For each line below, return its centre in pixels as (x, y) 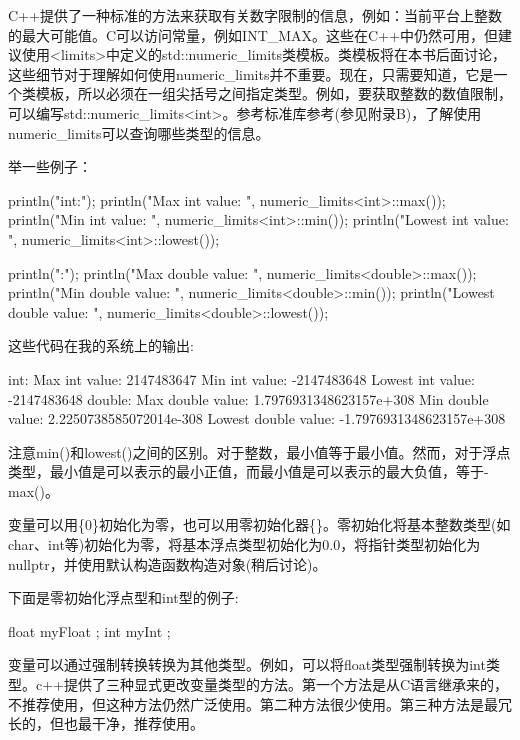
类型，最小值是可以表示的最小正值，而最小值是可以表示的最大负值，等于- (248, 471)
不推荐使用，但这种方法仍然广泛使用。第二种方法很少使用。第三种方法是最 (253, 703)
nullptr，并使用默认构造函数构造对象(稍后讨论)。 (167, 563)
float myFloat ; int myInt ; (89, 630)
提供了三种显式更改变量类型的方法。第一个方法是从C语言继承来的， (286, 684)
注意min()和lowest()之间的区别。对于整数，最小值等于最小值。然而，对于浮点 (259, 451)
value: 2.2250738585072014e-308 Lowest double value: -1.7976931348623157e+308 (257, 418)
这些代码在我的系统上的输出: (101, 345)
